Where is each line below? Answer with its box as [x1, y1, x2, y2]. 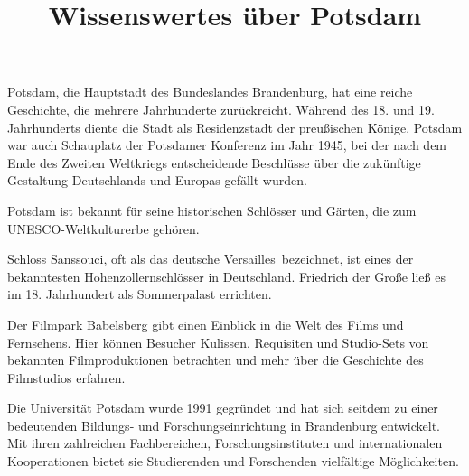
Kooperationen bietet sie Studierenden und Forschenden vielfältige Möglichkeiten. [7, 452, 459, 471]
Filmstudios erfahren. [7, 368, 126, 387]
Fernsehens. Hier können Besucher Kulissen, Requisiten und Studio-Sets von [7, 332, 429, 351]
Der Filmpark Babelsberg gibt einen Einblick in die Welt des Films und [7, 314, 404, 333]
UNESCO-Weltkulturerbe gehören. [7, 219, 200, 238]
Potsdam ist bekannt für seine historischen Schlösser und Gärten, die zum [7, 201, 417, 219]
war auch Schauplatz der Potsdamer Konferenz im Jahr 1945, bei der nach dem [7, 135, 447, 154]
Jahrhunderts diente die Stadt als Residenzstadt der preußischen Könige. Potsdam [7, 117, 463, 136]
